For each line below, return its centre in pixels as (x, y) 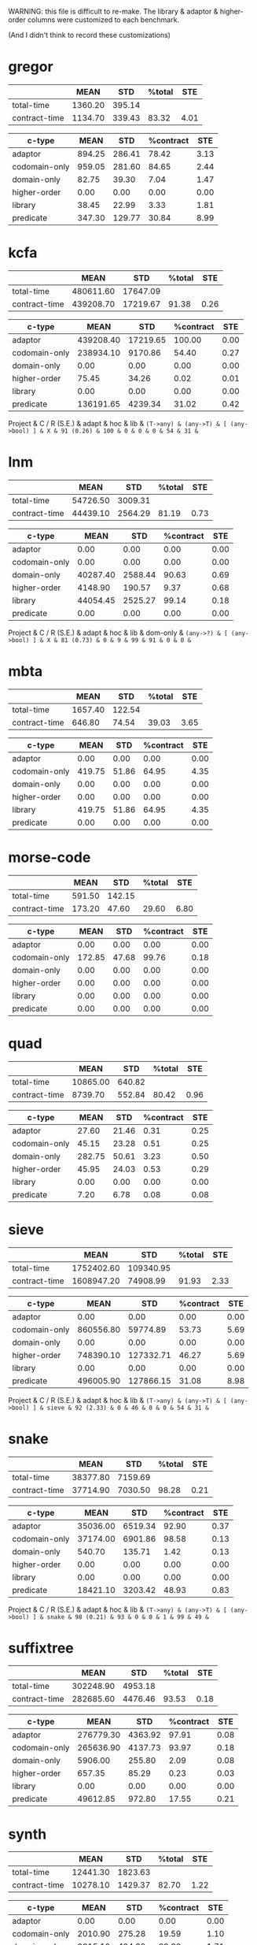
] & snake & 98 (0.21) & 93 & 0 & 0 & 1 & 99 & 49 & (121, 1617)
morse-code (50, 857)
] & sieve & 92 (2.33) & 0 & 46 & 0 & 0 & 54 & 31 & (121, 1408)
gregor (31, 67)
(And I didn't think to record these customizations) (90, 35)
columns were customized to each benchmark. (103, 20)
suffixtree (41, 1648)
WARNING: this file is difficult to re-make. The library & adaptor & (113, 11)
